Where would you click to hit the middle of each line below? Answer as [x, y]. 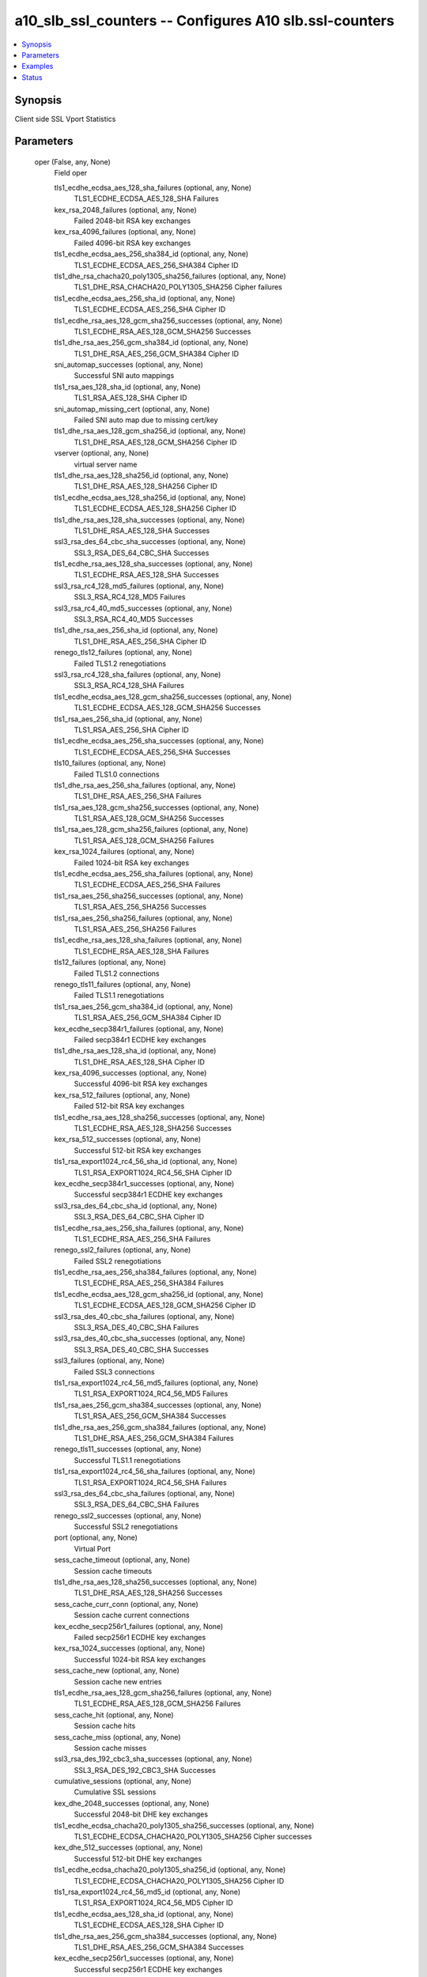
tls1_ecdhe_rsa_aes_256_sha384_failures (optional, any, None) [155, 1272]
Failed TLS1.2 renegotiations [120, 663]
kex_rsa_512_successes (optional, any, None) [128, 1140]
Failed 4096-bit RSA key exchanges [132, 243]
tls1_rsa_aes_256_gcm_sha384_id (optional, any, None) [144, 1006]
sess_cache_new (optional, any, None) [117, 1671]
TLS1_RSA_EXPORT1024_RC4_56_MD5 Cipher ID [153, 1903]
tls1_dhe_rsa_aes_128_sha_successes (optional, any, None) [149, 520]
